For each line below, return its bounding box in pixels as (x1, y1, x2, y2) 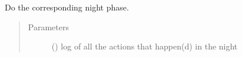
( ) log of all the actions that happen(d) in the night (51, 40, 238, 52)
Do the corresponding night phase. (5, 1, 129, 13)
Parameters (28, 20, 69, 33)
